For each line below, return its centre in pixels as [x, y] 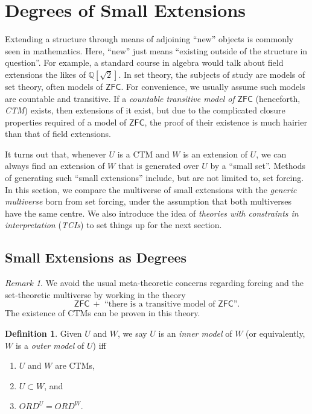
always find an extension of [55, 166]
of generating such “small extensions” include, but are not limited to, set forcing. [154, 178]
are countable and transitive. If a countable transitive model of [120, 98]
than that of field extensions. [58, 134]
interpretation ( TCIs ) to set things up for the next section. [113, 225]
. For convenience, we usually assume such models [213, 86]
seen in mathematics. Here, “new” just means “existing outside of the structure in [156, 50]
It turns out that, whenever [56, 154]
